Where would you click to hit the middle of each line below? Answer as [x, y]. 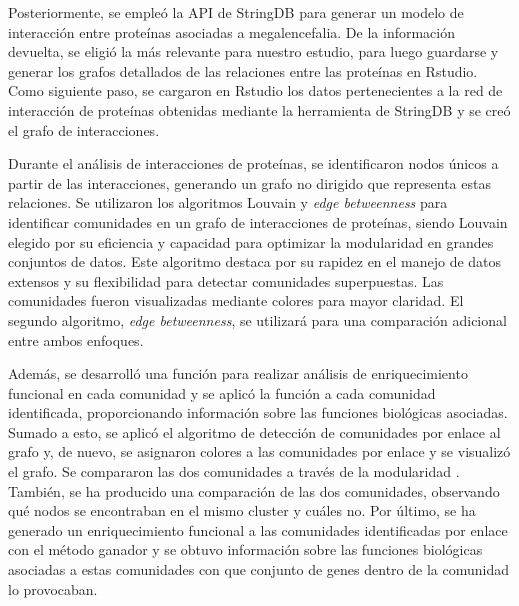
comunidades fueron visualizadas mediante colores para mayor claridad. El [236, 300]
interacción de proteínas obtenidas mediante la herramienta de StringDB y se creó [259, 109]
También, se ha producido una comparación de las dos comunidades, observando [254, 490]
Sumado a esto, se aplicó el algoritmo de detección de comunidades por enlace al [254, 431]
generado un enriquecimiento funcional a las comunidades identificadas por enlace [258, 529]
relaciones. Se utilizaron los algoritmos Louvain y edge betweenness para [228, 202]
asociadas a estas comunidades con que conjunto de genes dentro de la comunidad [258, 569]
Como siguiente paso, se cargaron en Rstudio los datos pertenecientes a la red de [255, 90]
